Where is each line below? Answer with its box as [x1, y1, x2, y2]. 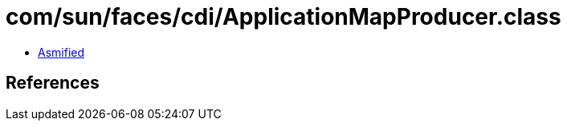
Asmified [38, 45, 85, 59]
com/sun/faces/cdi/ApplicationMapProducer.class [6, 3, 561, 30]
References [6, 73, 100, 93]
